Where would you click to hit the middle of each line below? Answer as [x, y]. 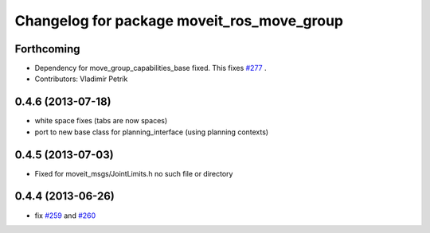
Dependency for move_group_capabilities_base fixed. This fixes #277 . [150, 68]
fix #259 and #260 [65, 216]
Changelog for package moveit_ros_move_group [179, 21]
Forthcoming [47, 49]
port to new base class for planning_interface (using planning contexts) [152, 132]
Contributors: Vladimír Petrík [81, 79]
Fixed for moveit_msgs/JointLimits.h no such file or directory [134, 173]
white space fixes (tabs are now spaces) [101, 121]
